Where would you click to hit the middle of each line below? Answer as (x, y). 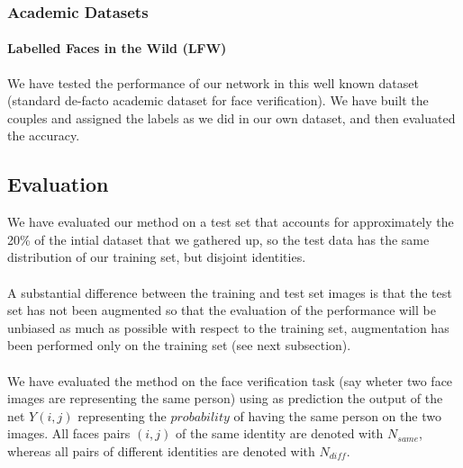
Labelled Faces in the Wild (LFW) (117, 48)
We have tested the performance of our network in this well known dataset (213, 82)
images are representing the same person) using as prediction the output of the (225, 398)
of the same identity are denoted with (280, 433)
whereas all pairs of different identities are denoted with (161, 450)
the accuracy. (44, 135)
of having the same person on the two (337, 415)
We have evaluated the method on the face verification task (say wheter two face (230, 380)
